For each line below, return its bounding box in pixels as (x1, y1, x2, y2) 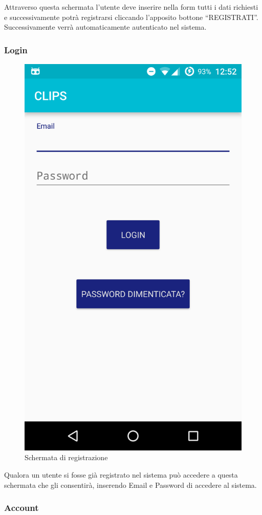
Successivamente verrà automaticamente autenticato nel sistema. (4, 22, 207, 32)
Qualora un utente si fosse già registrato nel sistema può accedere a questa (4, 469, 238, 480)
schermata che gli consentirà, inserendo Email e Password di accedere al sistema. (4, 479, 257, 490)
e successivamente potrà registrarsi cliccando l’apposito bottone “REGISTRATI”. (4, 11, 258, 22)
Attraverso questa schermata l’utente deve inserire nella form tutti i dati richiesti (4, 2, 258, 12)
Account (4, 501, 39, 514)
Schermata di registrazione (25, 452, 108, 463)
